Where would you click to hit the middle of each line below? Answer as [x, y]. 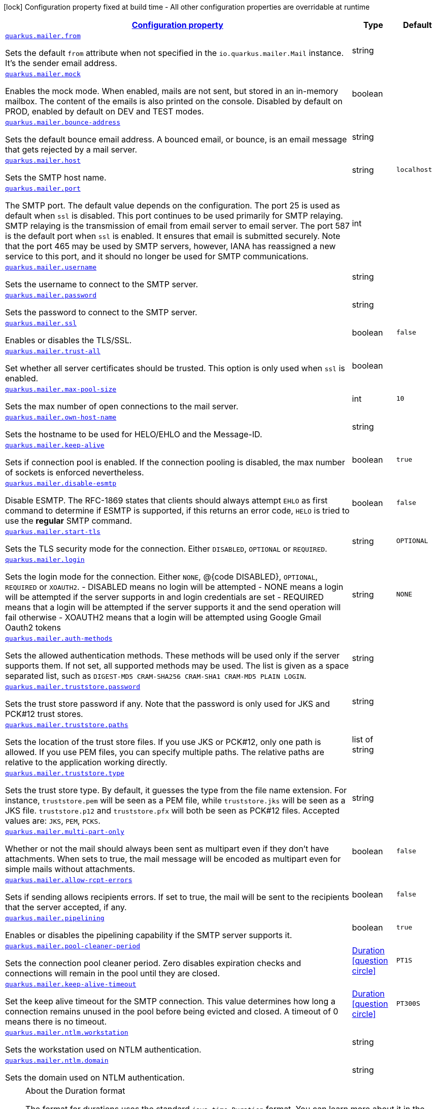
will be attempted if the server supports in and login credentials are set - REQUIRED [164, 597]
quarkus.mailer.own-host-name [61, 417]
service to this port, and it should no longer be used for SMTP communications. [157, 256]
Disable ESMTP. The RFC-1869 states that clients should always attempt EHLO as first [166, 500]
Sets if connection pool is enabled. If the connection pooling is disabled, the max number [175, 462]
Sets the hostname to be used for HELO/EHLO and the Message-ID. [134, 434]
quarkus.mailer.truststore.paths [67, 725]
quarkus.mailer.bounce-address [63, 122]
